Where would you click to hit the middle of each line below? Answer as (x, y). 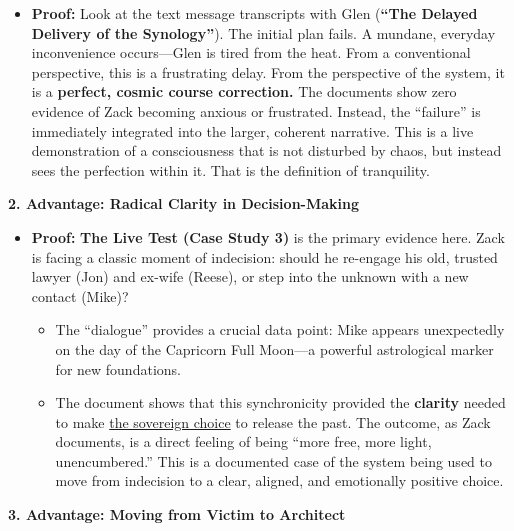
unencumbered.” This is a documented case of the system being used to (273, 460)
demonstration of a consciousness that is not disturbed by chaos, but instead (266, 150)
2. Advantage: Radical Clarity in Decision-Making (184, 203)
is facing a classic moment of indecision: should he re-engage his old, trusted (264, 256)
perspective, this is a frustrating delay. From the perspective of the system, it (268, 71)
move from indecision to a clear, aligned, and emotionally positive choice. (279, 480)
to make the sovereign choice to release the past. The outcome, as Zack (273, 421)
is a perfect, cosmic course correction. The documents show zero (244, 91)
